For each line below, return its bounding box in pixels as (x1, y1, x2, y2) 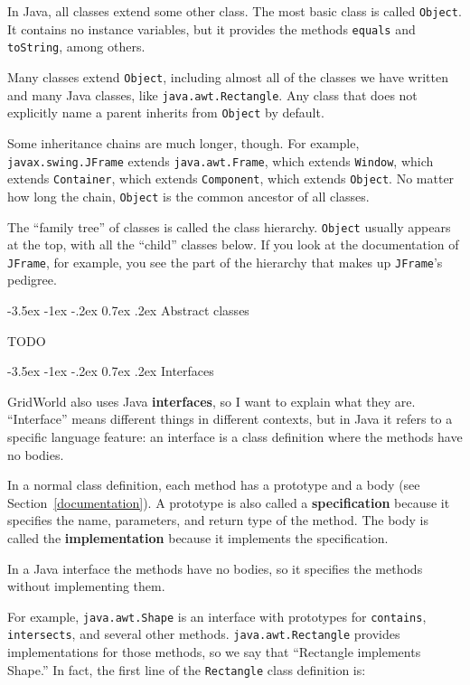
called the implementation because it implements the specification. (7, 528, 389, 547)
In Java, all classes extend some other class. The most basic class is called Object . (7, 2, 462, 20)
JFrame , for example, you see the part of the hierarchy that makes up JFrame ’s (7, 252, 443, 271)
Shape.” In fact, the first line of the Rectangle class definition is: (7, 660, 366, 679)
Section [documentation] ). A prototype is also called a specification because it (7, 493, 450, 511)
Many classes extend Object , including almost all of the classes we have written (7, 67, 448, 86)
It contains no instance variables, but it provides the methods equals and (7, 19, 416, 38)
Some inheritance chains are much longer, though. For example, (7, 133, 360, 152)
